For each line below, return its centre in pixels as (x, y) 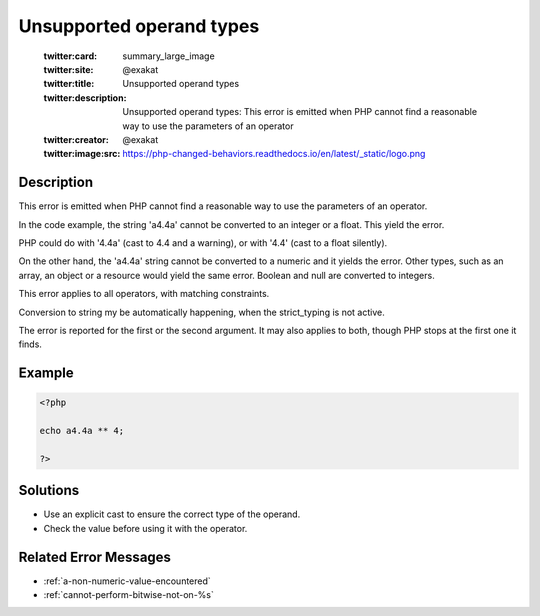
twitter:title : (69, 84)
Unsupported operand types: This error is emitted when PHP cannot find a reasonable (300, 112)
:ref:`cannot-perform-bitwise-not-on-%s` (128, 595)
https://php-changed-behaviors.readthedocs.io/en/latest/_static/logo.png (274, 154)
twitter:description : (85, 97)
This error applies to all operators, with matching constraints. (144, 294)
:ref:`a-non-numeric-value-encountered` (127, 581)
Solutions (49, 490)
